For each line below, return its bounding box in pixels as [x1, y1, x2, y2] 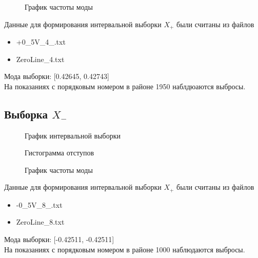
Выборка [4, 106, 48, 122]
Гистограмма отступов [25, 147, 94, 158]
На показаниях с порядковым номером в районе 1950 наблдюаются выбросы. [4, 81, 246, 91]
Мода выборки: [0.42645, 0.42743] [4, 71, 109, 82]
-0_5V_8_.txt [16, 199, 63, 210]
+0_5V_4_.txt [16, 36, 66, 47]
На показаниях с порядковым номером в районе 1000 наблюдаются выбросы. [4, 244, 245, 254]
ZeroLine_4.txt [16, 53, 65, 64]
